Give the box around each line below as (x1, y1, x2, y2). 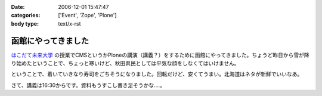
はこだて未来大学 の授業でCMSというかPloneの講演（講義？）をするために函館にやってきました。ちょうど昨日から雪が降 (11, 51, 309, 58)
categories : (11, 12, 41, 19)
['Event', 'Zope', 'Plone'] (58, 12, 117, 19)
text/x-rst (58, 20, 81, 27)
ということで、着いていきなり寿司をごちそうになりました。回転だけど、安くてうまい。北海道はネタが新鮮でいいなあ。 (11, 70, 303, 78)
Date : (11, 4, 25, 10)
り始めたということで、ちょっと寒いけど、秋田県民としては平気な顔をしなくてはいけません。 (11, 60, 240, 67)
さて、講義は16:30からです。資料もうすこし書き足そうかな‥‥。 (11, 81, 166, 89)
